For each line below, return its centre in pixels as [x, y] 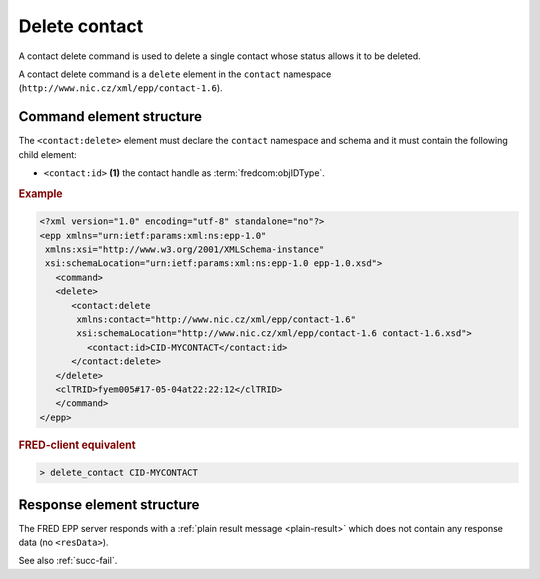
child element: [47, 154]
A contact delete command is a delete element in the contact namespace [175, 74]
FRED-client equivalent [77, 445]
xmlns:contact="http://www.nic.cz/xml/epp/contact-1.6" [216, 319]
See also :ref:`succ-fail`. [68, 561]
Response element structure [109, 504]
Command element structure [110, 116]
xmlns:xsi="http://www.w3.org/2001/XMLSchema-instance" [185, 249]
